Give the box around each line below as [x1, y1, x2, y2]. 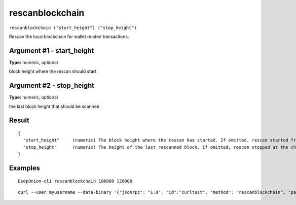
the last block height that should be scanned [9, 103, 100, 109]
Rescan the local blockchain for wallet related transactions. [9, 34, 129, 39]
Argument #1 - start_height [9, 46, 94, 55]
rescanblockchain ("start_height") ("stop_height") [9, 25, 137, 31]
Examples [9, 164, 40, 172]
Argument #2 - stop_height [9, 81, 95, 90]
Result [9, 116, 30, 125]
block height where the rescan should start [9, 68, 97, 74]
